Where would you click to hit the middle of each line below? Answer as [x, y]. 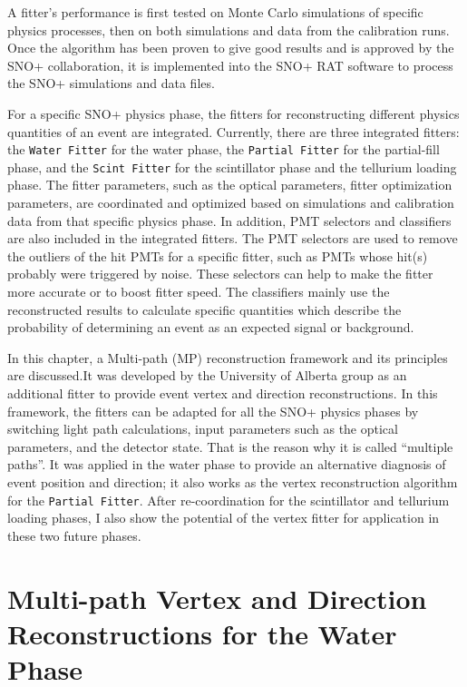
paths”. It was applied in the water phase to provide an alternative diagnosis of [227, 464]
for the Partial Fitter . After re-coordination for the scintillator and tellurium [229, 500]
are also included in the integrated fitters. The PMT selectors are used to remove [233, 238]
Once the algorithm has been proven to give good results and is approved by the [231, 48]
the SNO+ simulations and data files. [111, 83]
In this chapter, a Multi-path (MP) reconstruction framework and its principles [228, 357]
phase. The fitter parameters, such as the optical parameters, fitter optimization [230, 185]
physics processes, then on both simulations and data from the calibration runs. [229, 29]
